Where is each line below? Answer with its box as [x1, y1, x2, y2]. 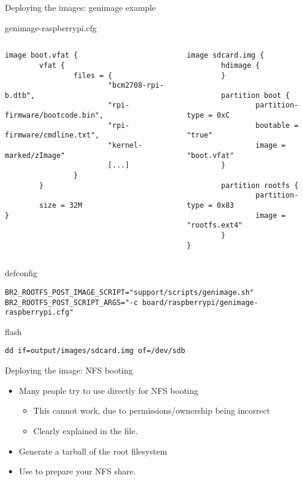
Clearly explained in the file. [33, 424, 138, 437]
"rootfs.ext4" [187, 221, 243, 230]
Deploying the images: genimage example [5, 1, 156, 13]
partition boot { [221, 91, 290, 100]
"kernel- [107, 141, 143, 150]
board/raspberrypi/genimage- [142, 298, 259, 307]
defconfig [5, 267, 38, 279]
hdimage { [221, 61, 260, 70]
